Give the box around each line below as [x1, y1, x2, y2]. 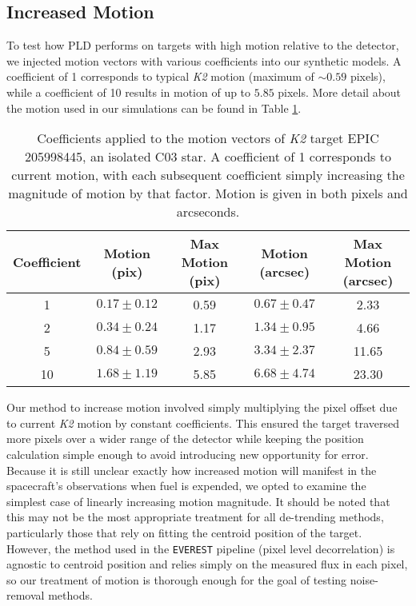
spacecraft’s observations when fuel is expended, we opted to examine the [6, 477, 366, 494]
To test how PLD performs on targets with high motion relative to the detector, [6, 37, 399, 54]
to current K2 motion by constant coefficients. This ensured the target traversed [6, 414, 400, 431]
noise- [350, 571, 378, 588]
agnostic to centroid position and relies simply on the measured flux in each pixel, [6, 556, 408, 572]
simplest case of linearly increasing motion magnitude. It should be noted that [6, 492, 390, 509]
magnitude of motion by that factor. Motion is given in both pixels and [8, 184, 408, 203]
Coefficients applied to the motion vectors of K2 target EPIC [37, 129, 379, 148]
